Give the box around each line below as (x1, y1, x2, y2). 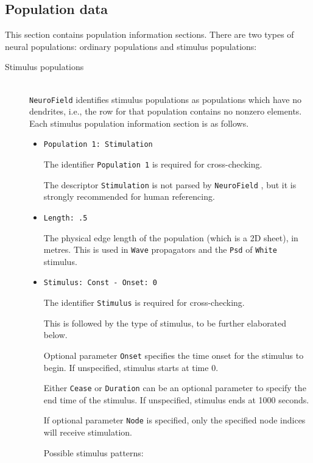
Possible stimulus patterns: (43, 446, 144, 459)
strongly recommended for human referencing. (43, 190, 215, 203)
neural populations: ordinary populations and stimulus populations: (5, 40, 257, 52)
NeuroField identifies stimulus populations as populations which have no (29, 93, 301, 105)
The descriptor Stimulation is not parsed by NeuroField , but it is (43, 178, 297, 191)
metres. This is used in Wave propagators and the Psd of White (43, 243, 277, 256)
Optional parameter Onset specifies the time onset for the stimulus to (43, 348, 304, 361)
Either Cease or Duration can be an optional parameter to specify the (43, 381, 306, 394)
